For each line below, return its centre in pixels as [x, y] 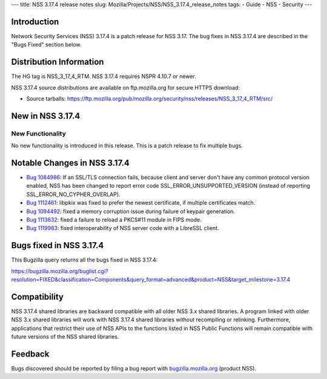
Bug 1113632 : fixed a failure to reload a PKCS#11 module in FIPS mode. [114, 220]
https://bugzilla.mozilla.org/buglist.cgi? [60, 271]
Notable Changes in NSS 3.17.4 [70, 163]
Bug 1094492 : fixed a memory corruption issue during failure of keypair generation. [131, 211]
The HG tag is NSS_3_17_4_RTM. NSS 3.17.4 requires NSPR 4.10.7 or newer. [104, 76]
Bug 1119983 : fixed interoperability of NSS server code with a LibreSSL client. [123, 228]
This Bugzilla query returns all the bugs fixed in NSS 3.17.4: [84, 260]
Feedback [30, 354]
